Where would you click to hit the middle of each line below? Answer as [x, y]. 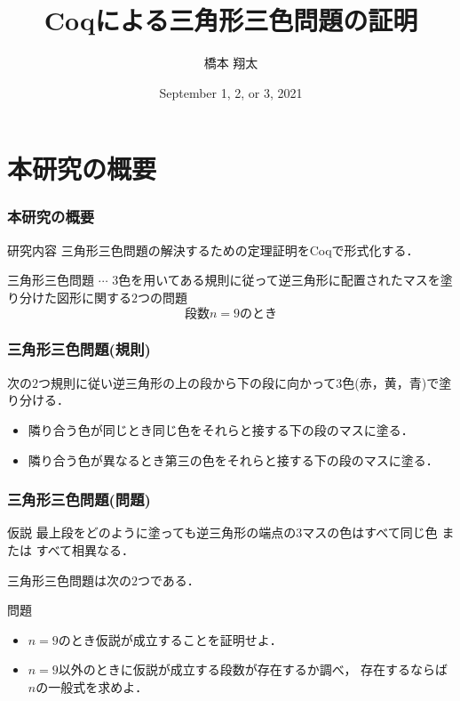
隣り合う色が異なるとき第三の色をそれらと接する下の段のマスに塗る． [233, 459]
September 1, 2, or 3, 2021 [231, 92]
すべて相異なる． [85, 549]
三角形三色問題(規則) [79, 349]
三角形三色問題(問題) [79, 500]
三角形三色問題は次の [69, 580]
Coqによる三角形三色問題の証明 [231, 20]
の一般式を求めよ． [92, 686]
